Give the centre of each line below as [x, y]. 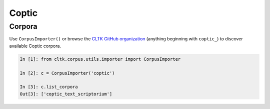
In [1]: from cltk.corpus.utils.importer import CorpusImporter [100, 59]
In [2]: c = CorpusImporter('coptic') [67, 73]
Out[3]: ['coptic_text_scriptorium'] [66, 94]
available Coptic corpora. [35, 46]
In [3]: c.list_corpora [49, 87]
